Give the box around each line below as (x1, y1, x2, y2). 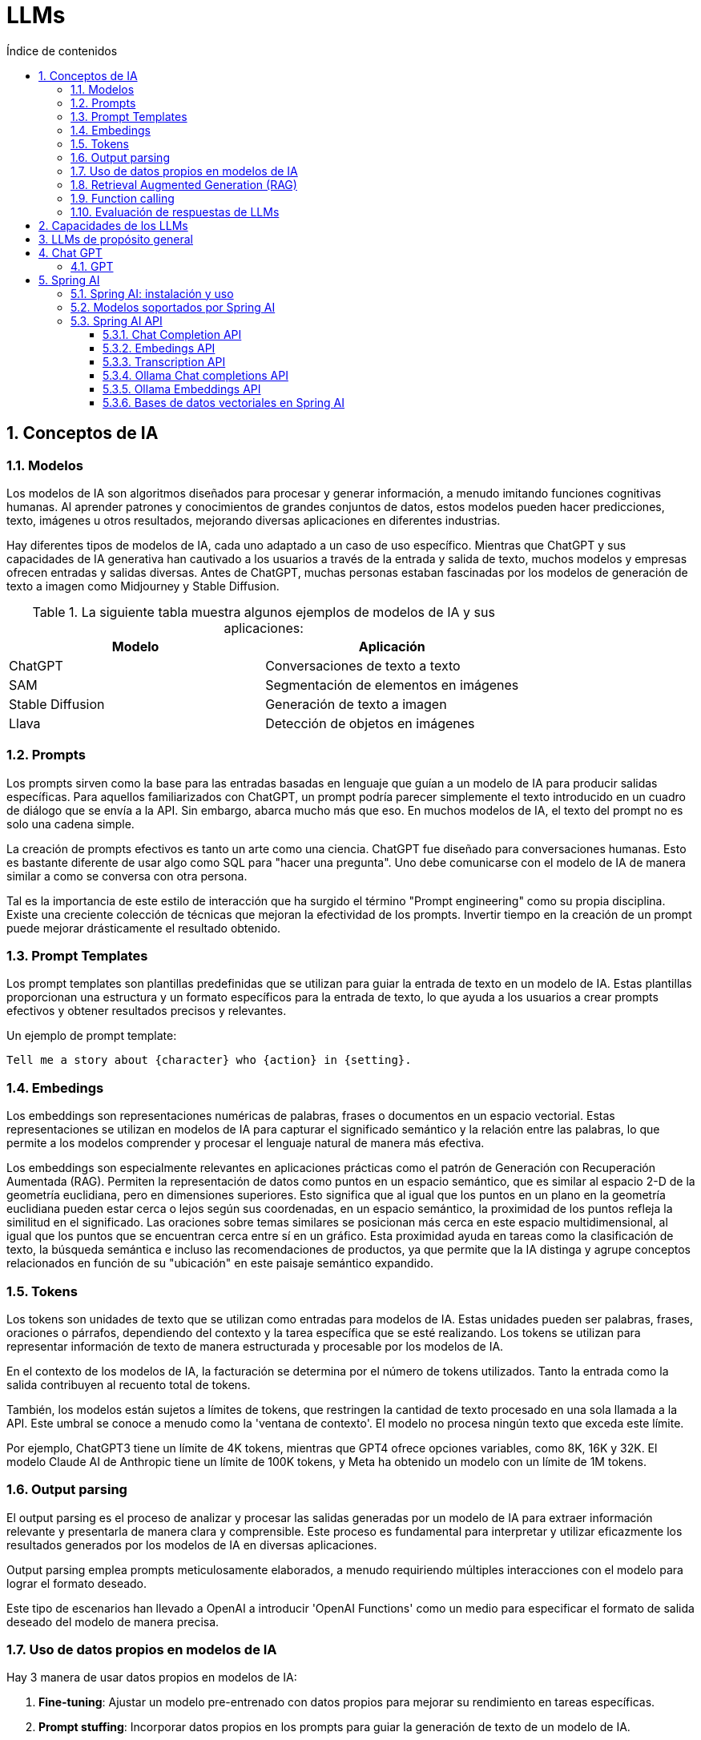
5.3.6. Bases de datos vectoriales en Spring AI (103, 395, 345, 409)
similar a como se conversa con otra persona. (6, 868, 248, 883)
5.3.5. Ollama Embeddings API (103, 381, 261, 396)
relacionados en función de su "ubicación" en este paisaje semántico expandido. (6, 1256, 434, 1271)
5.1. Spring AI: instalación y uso (71, 286, 234, 300)
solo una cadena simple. (6, 816, 135, 831)
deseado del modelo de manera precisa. (6, 1614, 220, 1629)
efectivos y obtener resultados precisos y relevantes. (6, 1004, 287, 1018)
